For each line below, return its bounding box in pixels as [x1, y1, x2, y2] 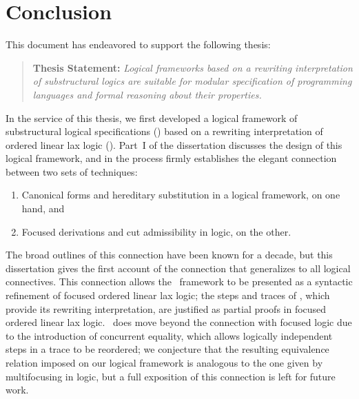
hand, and [21, 201, 65, 216]
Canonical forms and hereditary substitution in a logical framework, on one [21, 187, 340, 202]
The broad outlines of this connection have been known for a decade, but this [6, 247, 333, 262]
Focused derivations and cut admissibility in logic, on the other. [21, 224, 291, 238]
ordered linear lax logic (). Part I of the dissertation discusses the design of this [6, 137, 342, 152]
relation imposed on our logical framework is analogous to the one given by [6, 356, 323, 369]
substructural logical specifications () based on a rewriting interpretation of [6, 124, 323, 139]
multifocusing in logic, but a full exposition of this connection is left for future [6, 369, 336, 383]
